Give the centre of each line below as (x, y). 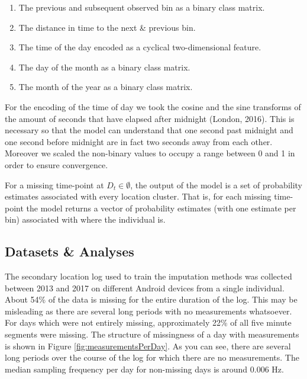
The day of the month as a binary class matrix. (104, 67)
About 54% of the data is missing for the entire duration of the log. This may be (151, 299)
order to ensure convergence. (56, 164)
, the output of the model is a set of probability (216, 184)
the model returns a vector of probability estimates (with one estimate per (161, 208)
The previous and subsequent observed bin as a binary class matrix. (142, 7)
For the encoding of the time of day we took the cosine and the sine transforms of (153, 106)
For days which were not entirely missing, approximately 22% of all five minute (148, 322)
